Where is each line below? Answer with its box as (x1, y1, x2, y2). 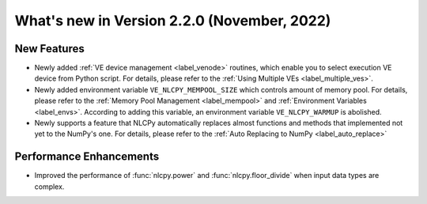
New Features (14, 42, 85, 55)
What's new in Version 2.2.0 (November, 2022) (14, 12, 331, 29)
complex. (34, 182, 65, 191)
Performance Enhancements (14, 150, 160, 164)
